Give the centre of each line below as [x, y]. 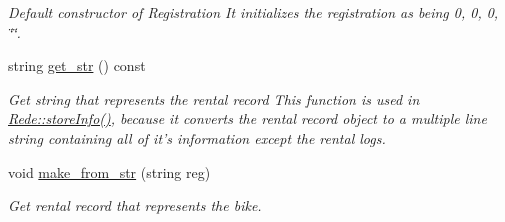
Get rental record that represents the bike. [135, 205]
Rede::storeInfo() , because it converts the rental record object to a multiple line [247, 118]
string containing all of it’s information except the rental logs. [197, 137]
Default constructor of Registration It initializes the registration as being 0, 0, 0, [253, 12]
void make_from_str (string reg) [109, 171]
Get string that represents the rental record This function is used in [214, 98]
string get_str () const [77, 65]
